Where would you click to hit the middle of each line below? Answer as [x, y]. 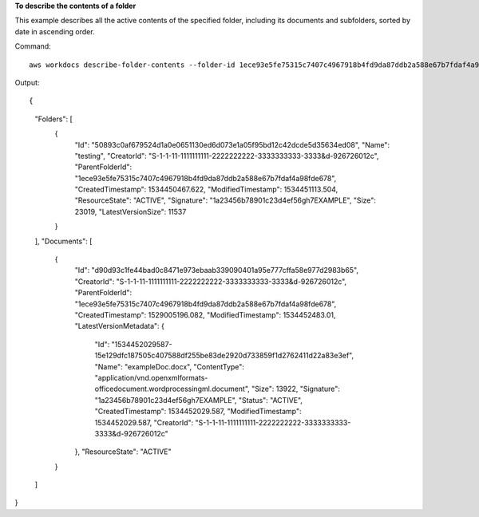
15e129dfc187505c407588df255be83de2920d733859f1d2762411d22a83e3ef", [224, 356]
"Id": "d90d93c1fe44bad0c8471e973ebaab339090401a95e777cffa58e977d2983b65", [217, 270]
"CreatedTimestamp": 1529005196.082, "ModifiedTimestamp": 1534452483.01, [205, 314]
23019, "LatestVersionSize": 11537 [131, 211]
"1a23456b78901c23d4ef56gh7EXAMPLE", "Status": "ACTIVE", [199, 400]
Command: [33, 46]
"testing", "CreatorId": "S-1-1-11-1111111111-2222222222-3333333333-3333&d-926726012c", [227, 156]
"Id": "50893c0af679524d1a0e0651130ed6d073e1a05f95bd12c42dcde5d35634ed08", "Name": [232, 144]
